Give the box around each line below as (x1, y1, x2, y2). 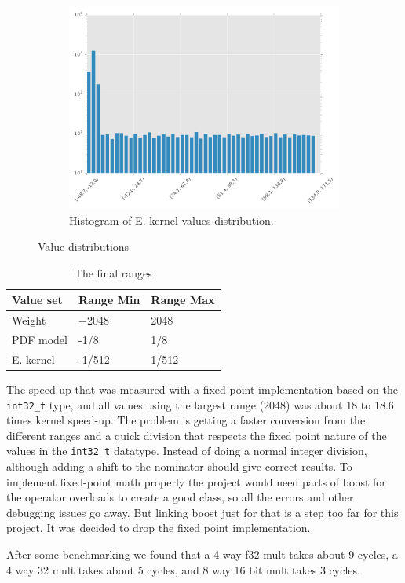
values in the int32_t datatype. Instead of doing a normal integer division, (6, 442, 367, 459)
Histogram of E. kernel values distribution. (69, 211, 274, 228)
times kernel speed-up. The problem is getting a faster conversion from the (6, 412, 366, 428)
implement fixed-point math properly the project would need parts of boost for (6, 473, 386, 489)
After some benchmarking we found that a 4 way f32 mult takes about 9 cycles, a (6, 546, 398, 563)
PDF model (12, 332, 67, 348)
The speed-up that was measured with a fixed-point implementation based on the (6, 381, 398, 397)
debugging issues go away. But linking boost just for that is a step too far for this (6, 504, 399, 520)
